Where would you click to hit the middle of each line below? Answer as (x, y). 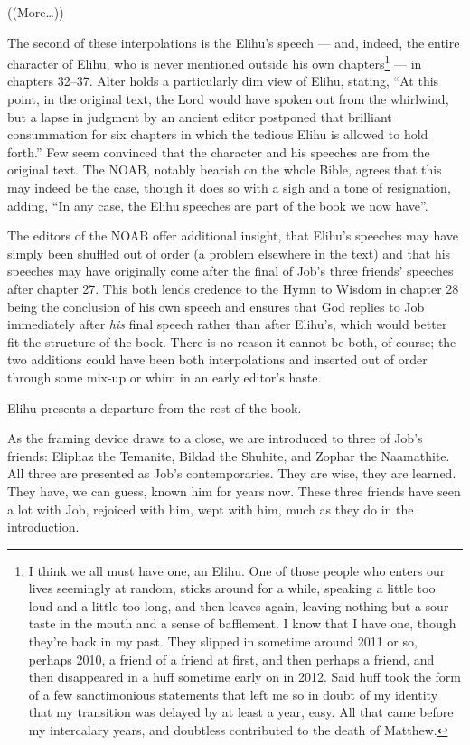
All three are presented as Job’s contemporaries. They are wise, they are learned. (232, 473)
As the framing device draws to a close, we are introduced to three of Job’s (215, 438)
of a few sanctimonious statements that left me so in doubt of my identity (233, 694)
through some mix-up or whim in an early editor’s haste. (164, 377)
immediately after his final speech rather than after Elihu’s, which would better (227, 324)
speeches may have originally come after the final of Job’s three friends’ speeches (230, 271)
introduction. (43, 527)
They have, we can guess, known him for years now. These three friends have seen (234, 490)
